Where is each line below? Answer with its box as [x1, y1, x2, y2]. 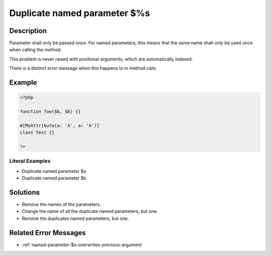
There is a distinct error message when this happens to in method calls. [9, 65, 158, 71]
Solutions [9, 188, 40, 196]
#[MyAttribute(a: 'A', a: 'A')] [20, 123, 100, 128]
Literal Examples [9, 158, 51, 165]
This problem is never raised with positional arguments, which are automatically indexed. [9, 56, 193, 62]
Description [9, 27, 47, 35]
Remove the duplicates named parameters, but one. [22, 215, 129, 221]
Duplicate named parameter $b [22, 175, 86, 181]
